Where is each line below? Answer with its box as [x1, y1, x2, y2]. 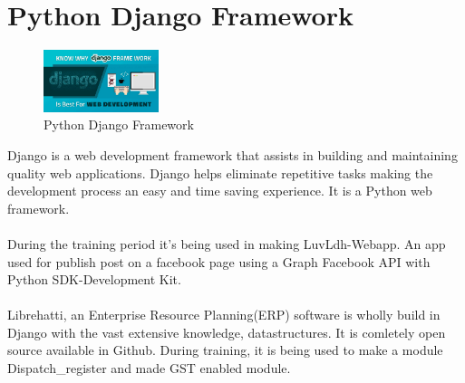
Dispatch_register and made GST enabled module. [7, 359, 291, 378]
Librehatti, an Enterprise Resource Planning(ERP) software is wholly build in [7, 305, 441, 324]
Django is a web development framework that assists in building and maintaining [7, 145, 458, 164]
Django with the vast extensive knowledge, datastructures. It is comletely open [7, 322, 446, 341]
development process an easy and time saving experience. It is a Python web [7, 181, 432, 200]
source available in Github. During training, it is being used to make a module [7, 340, 443, 359]
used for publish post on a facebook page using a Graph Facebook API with [7, 252, 431, 271]
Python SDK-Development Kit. [7, 270, 181, 289]
